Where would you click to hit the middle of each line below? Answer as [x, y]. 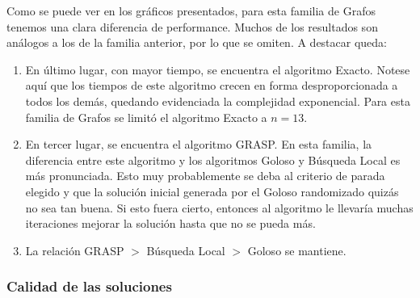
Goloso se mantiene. [297, 250]
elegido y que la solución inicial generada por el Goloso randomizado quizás [212, 191]
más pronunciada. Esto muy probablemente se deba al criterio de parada [205, 176]
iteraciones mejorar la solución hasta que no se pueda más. [170, 223]
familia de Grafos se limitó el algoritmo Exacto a [146, 117]
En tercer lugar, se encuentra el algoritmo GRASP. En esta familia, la [199, 144]
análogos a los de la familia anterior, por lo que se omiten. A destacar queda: [197, 42]
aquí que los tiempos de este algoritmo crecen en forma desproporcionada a [212, 85]
